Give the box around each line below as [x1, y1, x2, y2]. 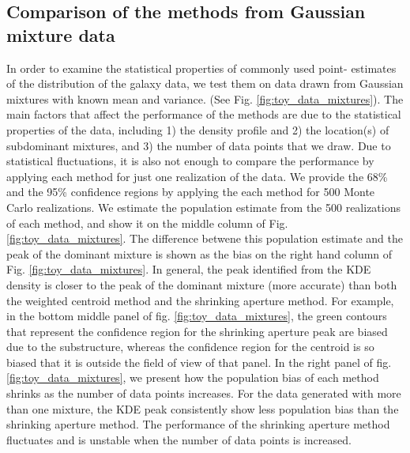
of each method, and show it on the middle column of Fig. [6, 214, 288, 231]
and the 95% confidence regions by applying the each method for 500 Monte [6, 183, 375, 200]
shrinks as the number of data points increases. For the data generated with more [6, 385, 401, 402]
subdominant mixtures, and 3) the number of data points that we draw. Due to [6, 137, 391, 153]
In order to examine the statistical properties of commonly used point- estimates [6, 59, 397, 76]
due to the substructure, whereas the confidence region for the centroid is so [6, 338, 374, 355]
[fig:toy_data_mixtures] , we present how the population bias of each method [6, 369, 379, 386]
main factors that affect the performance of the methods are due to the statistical [6, 106, 401, 123]
